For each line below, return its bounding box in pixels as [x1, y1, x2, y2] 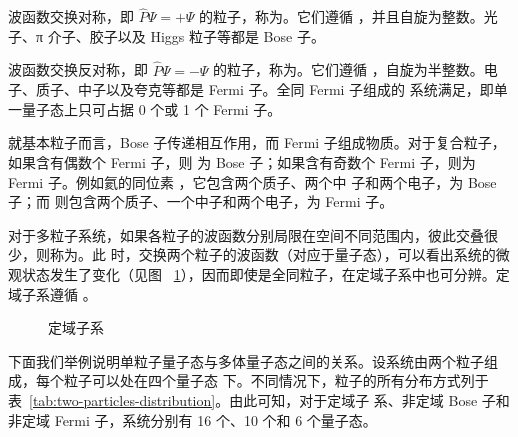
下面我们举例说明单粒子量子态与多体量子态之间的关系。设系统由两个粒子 [8, 350, 484, 371]
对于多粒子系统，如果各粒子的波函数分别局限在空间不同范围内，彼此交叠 [8, 224, 484, 245]
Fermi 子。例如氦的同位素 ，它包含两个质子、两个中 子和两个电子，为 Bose [8, 171, 497, 192]
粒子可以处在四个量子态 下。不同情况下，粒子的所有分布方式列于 [63, 370, 489, 391]
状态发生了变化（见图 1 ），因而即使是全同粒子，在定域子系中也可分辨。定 [21, 263, 510, 284]
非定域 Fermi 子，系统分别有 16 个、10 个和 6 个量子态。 [8, 409, 377, 430]
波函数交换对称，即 [8, 6, 134, 27]
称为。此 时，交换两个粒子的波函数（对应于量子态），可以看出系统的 [49, 244, 496, 265]
